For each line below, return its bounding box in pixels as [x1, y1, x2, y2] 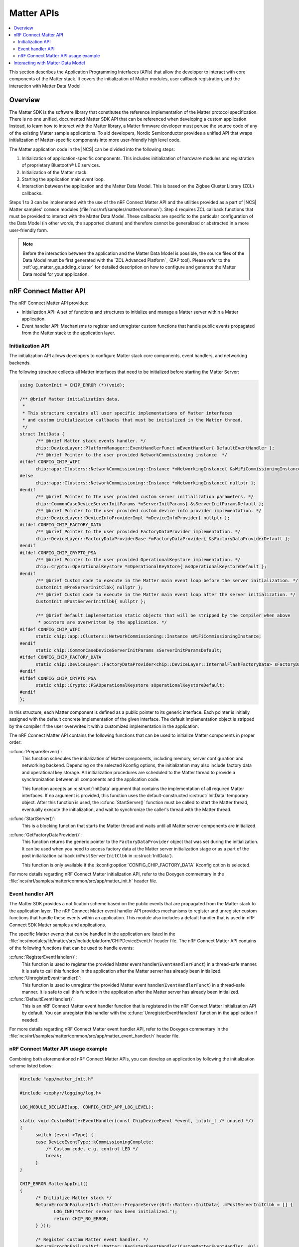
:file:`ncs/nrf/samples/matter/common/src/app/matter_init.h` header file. [9, 878, 157, 884]
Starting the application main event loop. [21, 176, 105, 182]
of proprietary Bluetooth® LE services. [21, 162, 101, 168]
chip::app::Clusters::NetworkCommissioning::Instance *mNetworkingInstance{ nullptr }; [35, 480, 257, 486]
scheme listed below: [9, 1063, 53, 1069]
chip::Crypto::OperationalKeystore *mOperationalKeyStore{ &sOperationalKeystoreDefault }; [35, 564, 267, 570]
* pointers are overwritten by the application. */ [38, 620, 167, 625]
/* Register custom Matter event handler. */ [35, 1237, 149, 1242]
